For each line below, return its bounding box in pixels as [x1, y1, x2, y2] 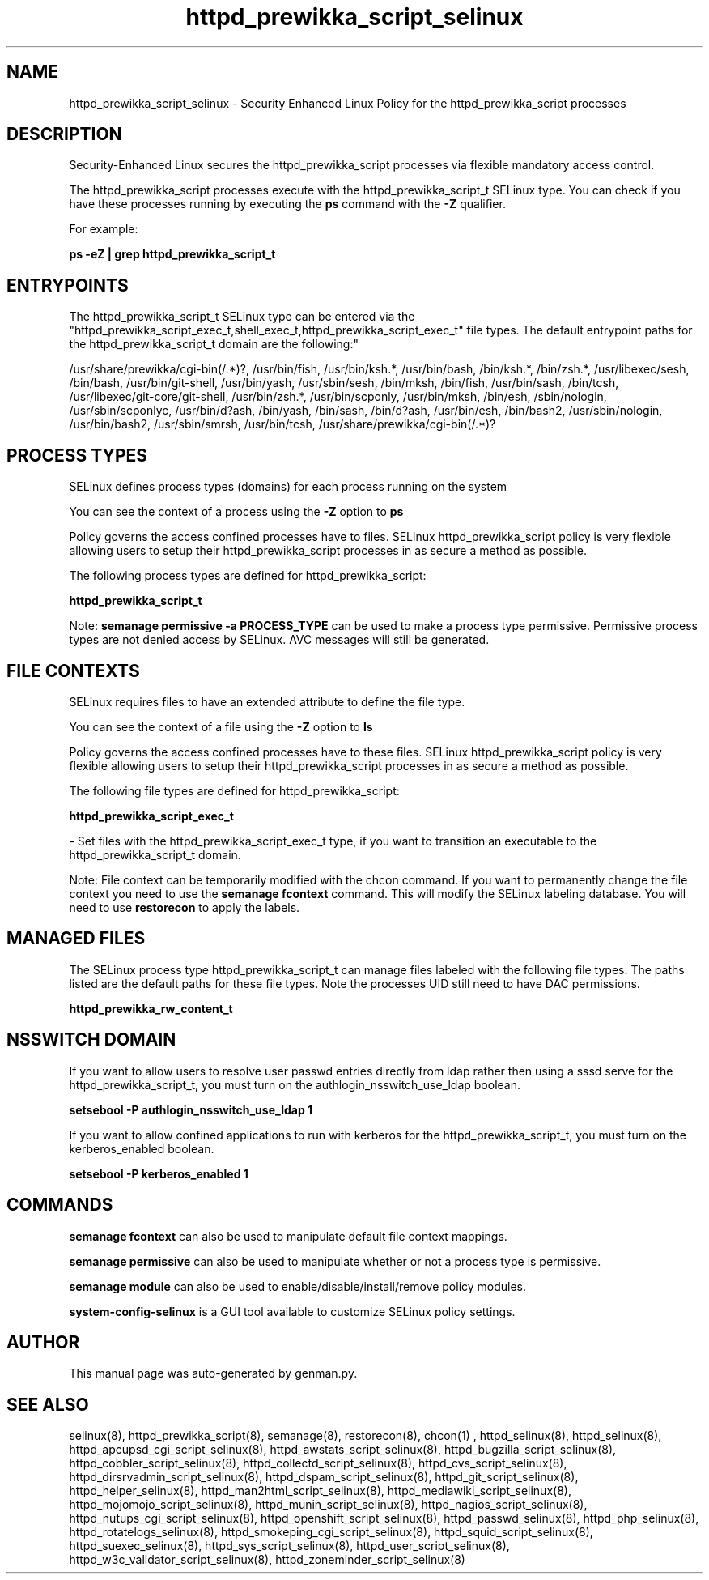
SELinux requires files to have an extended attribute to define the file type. [69, 694, 465, 709]
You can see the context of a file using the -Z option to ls [69, 719, 373, 734]
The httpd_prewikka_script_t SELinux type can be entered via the [69, 309, 415, 324]
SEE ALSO [6, 1394, 89, 1415]
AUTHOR [6, 1331, 80, 1352]
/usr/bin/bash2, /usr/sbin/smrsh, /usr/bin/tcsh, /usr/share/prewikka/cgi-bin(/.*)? [69, 417, 496, 432]
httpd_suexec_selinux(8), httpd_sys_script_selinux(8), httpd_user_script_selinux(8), [69, 1539, 510, 1553]
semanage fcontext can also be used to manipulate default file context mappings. [69, 1229, 507, 1243]
